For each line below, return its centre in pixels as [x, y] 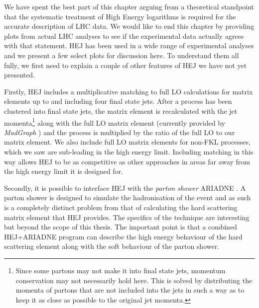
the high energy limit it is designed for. [64, 171]
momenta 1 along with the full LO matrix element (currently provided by [115, 122]
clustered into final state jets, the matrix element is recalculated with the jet [121, 111]
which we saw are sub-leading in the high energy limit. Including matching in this [129, 151]
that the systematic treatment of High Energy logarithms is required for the [120, 16]
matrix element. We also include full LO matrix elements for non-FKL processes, [127, 142]
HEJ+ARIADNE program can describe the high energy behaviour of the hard [123, 236]
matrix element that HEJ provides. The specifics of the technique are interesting [127, 217]
